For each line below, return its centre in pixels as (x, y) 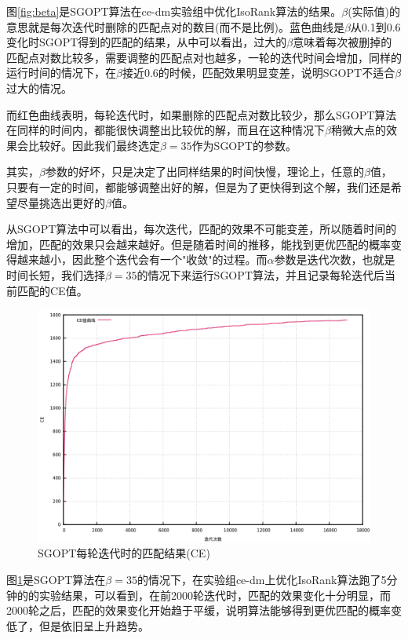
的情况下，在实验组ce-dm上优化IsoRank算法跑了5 (262, 580)
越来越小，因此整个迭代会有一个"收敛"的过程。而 (142, 259)
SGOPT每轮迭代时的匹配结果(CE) (124, 553)
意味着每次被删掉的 (342, 42)
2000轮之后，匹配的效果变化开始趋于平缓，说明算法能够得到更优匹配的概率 (199, 610)
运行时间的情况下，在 (61, 73)
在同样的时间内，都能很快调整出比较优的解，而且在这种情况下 (166, 130)
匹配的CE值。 (52, 290)
